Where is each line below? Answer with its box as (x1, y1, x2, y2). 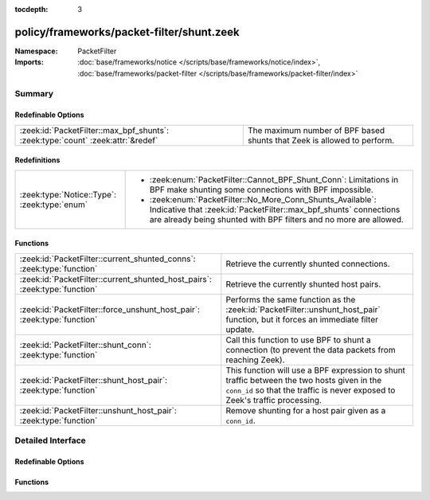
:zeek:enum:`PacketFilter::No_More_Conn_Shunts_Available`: (149, 193, 377, 205)
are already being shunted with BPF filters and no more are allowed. (149, 213, 404, 225)
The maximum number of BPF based (247, 124, 385, 135)
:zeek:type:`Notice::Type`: (19, 189, 117, 200)
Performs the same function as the (225, 294, 356, 305)
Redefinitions (14, 155, 61, 165)
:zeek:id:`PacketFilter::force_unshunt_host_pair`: (19, 303, 201, 314)
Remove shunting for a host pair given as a (225, 404, 386, 416)
